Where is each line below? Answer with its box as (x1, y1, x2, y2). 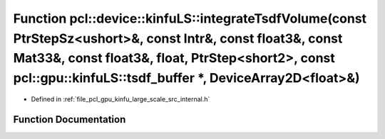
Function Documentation (13, 113, 126, 126)
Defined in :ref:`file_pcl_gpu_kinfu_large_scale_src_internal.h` (31, 94, 210, 103)
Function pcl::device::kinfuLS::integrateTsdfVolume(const (13, 11, 367, 26)
